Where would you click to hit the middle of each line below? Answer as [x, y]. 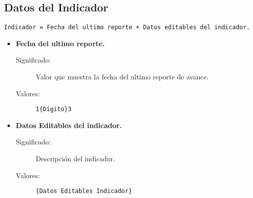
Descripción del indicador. [75, 159]
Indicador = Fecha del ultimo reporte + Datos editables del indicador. [127, 28]
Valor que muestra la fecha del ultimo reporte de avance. [122, 77]
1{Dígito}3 [54, 109]
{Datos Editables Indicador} [84, 191]
